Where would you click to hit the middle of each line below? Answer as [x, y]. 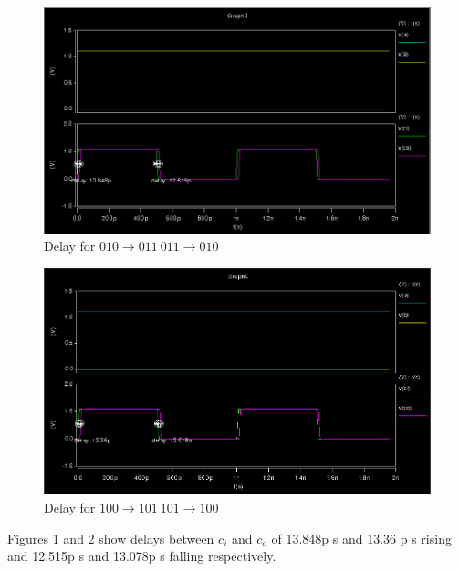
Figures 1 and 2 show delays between [111, 538]
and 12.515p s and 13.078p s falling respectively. [142, 556]
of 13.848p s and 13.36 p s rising [361, 538]
